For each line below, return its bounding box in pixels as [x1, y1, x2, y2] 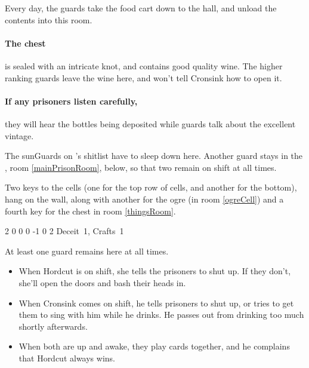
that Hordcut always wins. [18, 351, 115, 364]
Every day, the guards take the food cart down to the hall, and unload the [5, 2, 277, 14]
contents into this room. [5, 13, 92, 26]
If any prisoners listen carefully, [5, 94, 138, 107]
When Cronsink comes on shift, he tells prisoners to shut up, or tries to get [18, 296, 294, 309]
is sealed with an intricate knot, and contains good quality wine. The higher [5, 59, 283, 72]
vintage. [5, 129, 34, 142]
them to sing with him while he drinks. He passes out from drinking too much [18, 308, 304, 321]
